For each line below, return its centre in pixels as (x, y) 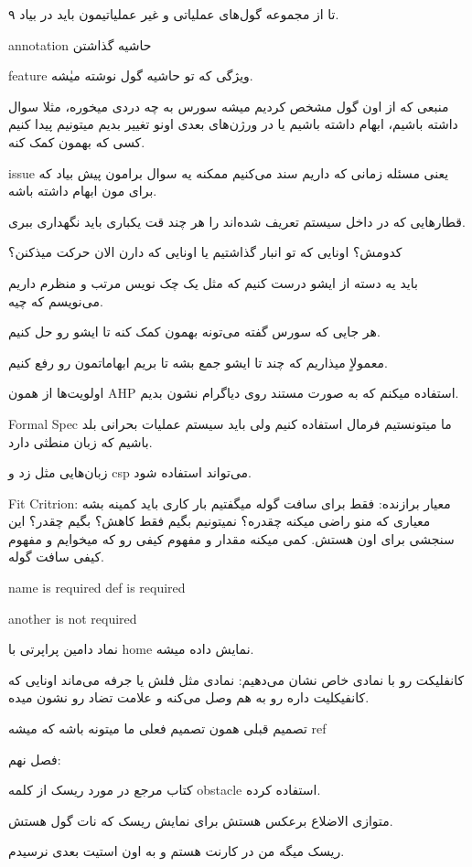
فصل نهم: (35, 759)
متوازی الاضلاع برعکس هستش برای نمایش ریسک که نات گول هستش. (201, 820)
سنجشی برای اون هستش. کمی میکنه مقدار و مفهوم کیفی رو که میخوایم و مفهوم (231, 538)
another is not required (73, 618)
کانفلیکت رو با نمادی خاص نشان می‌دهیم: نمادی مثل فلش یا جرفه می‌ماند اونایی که (236, 679)
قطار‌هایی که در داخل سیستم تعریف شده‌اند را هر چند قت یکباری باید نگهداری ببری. (237, 221)
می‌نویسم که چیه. (56, 300)
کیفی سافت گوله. (56, 557)
